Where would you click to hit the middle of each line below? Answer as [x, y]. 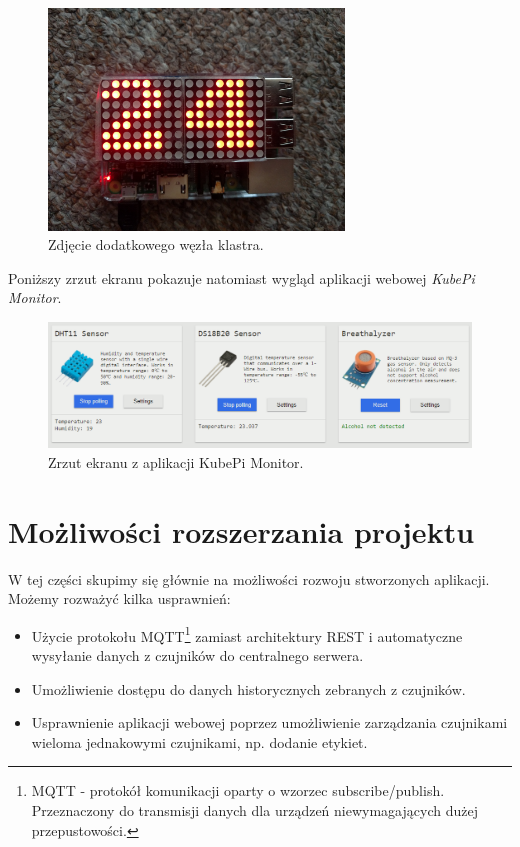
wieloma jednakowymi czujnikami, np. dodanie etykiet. [199, 741]
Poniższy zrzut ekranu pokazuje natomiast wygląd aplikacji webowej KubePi [241, 277]
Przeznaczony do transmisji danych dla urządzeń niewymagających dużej [254, 809]
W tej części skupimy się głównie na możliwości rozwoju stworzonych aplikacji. [249, 578]
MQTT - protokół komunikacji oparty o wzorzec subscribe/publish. [238, 790]
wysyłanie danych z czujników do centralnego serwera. [197, 655]
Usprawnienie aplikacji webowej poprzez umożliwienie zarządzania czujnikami [269, 722]
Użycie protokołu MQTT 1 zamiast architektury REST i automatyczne [247, 634]
